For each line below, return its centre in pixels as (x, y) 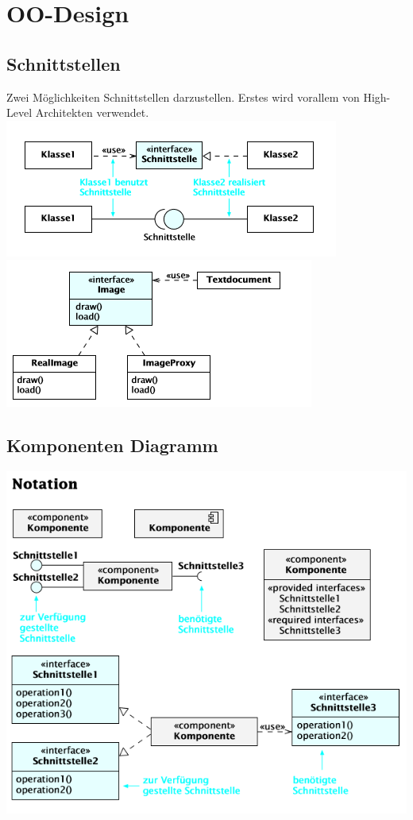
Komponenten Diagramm (112, 445)
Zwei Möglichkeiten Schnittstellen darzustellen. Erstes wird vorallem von (183, 97)
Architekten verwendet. (92, 112)
